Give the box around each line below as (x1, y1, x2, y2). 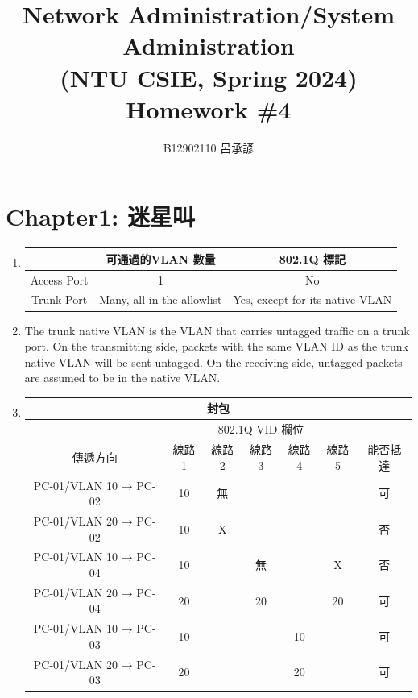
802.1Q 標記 (279, 250, 346, 267)
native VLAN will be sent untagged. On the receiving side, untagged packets (24, 353, 403, 370)
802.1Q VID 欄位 (217, 421, 304, 438)
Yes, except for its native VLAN (233, 291, 392, 308)
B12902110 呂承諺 (163, 139, 255, 156)
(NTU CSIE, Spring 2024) (60, 60, 358, 93)
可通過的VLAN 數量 (106, 250, 216, 267)
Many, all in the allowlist (99, 291, 222, 308)
